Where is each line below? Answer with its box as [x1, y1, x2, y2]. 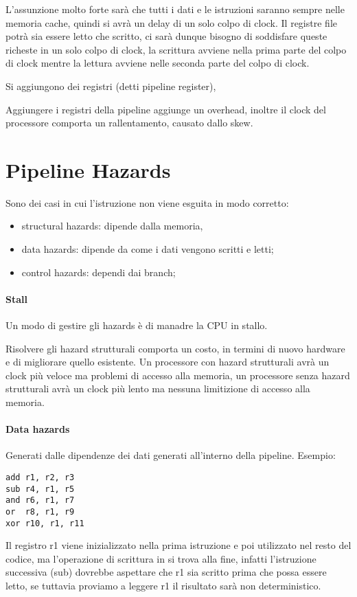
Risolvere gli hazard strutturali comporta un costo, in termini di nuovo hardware [5, 341, 345, 355]
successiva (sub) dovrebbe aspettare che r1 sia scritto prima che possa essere [5, 565, 327, 579]
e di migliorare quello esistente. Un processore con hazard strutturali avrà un [5, 354, 330, 369]
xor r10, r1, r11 [5, 518, 84, 528]
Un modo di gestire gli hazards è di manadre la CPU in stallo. [5, 318, 268, 333]
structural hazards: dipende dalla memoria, [21, 218, 203, 233]
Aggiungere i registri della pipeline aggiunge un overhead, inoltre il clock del [5, 102, 326, 116]
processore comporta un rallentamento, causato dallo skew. [5, 115, 253, 130]
